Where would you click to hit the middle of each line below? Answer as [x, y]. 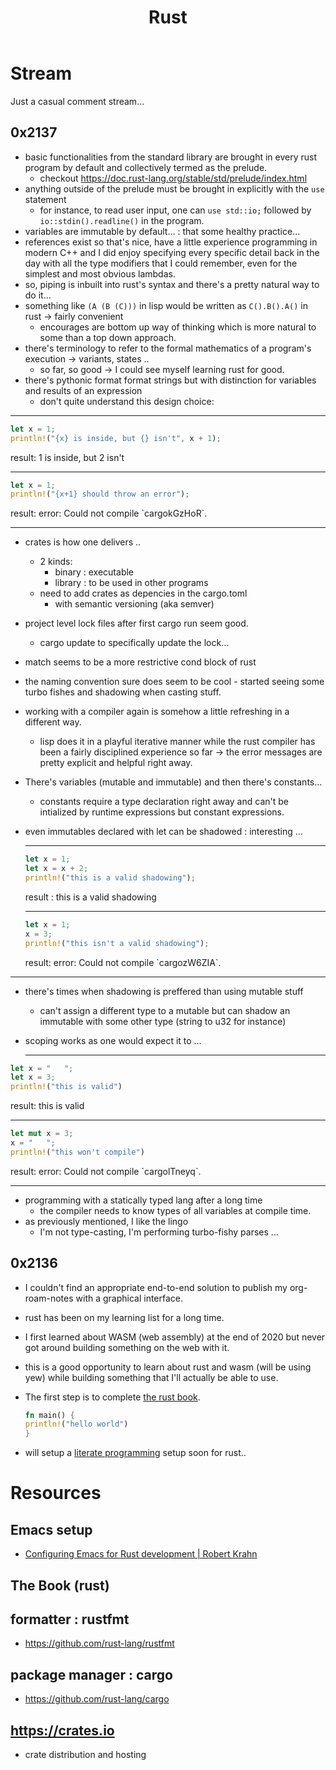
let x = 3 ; [33, 1077]
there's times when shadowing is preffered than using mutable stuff [164, 991]
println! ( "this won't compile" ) [77, 1152]
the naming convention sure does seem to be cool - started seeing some [174, 682]
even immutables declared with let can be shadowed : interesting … [163, 832]
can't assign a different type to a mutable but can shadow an [165, 1010]
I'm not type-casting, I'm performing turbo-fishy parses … [159, 1232]
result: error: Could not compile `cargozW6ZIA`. [123, 962]
